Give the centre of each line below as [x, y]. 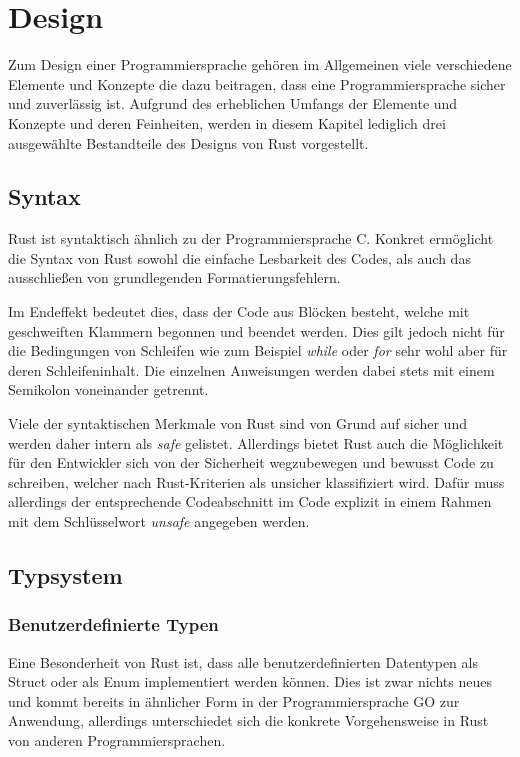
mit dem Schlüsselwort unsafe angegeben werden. [159, 521]
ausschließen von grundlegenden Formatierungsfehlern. [174, 277]
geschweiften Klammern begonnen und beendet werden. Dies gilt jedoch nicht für [256, 330]
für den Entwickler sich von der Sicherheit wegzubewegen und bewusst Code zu [251, 462]
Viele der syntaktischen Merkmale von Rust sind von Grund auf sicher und [237, 423]
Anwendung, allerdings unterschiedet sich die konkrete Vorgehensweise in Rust [248, 720]
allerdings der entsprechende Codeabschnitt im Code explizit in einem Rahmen [250, 501]
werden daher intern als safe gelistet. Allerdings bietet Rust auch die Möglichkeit [256, 442]
